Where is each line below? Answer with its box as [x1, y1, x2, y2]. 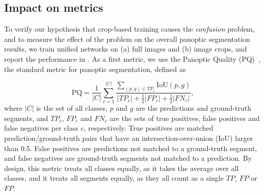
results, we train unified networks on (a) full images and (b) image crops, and [4, 43, 247, 54]
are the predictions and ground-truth [136, 103, 251, 113]
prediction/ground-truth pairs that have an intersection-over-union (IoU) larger [4, 133, 253, 143]
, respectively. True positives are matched [83, 123, 213, 133]
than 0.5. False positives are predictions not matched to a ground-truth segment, [4, 142, 257, 153]
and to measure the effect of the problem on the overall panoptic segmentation [4, 33, 250, 44]
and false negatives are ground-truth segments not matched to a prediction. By [4, 153, 252, 163]
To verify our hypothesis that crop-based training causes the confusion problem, [4, 23, 255, 34]
